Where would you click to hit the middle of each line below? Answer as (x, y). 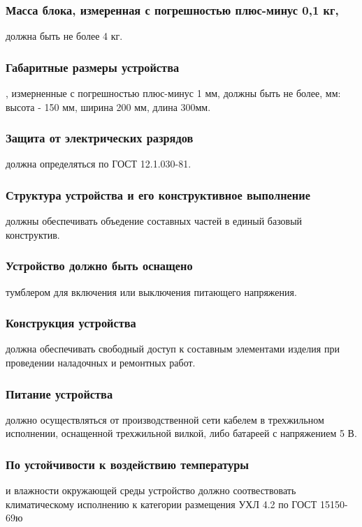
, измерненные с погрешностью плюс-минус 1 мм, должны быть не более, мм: (173, 93)
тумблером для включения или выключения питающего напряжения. (151, 291)
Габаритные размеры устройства (93, 67)
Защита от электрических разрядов (100, 138)
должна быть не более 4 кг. (64, 36)
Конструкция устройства (71, 323)
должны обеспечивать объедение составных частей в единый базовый (154, 221)
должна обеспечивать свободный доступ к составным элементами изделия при (173, 349)
